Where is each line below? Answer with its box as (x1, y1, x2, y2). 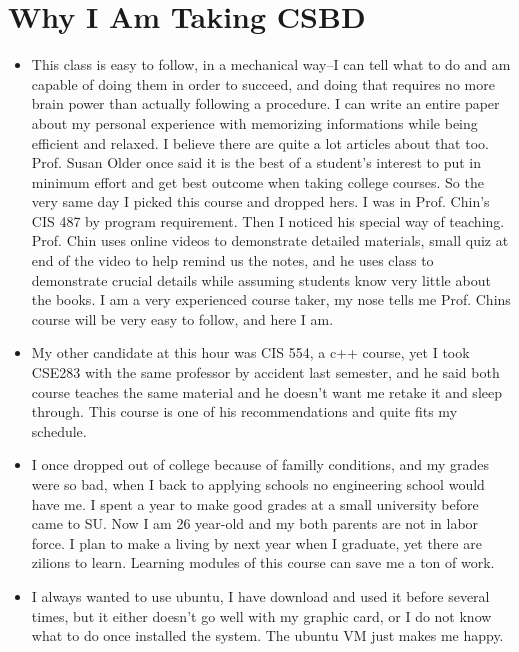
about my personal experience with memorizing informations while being (31, 112, 478, 133)
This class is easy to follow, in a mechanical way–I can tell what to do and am (31, 54, 511, 75)
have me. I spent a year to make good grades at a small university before (31, 493, 479, 514)
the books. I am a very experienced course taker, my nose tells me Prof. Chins (31, 289, 511, 310)
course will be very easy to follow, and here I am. (31, 308, 334, 329)
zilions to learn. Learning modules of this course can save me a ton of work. (31, 552, 495, 573)
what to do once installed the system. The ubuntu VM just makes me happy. (31, 625, 504, 646)
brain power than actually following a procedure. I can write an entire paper (31, 93, 500, 114)
